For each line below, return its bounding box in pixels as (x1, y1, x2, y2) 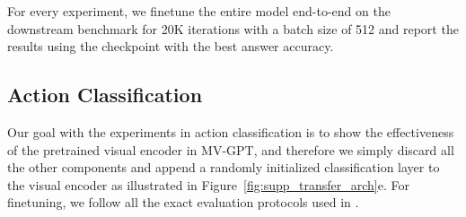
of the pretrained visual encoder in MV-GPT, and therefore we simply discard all (7, 140, 454, 159)
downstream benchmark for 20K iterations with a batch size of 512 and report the (7, 19, 459, 38)
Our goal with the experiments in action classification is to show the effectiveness (7, 122, 454, 141)
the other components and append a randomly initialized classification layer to (7, 158, 440, 177)
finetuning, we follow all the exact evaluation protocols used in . (7, 193, 359, 212)
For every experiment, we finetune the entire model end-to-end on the (7, 2, 391, 20)
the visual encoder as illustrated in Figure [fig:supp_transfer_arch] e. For (7, 175, 409, 194)
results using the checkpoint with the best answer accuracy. (7, 37, 334, 56)
